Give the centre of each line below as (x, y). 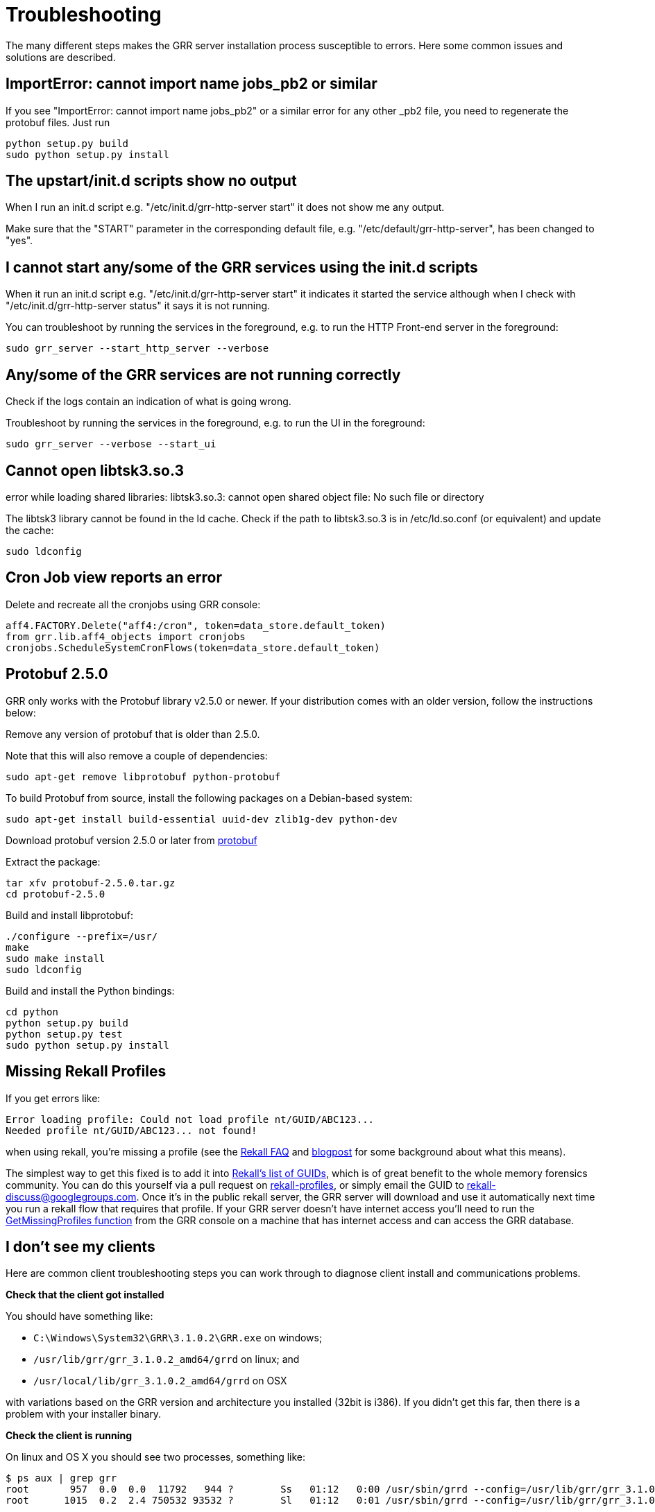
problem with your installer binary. (84, 1414)
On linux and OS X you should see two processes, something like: (156, 1457)
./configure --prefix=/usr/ (82, 936)
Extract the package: (53, 861)
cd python (32, 1012)
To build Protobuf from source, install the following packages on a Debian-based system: (209, 798)
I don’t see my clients (80, 1246)
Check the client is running (69, 1436)
